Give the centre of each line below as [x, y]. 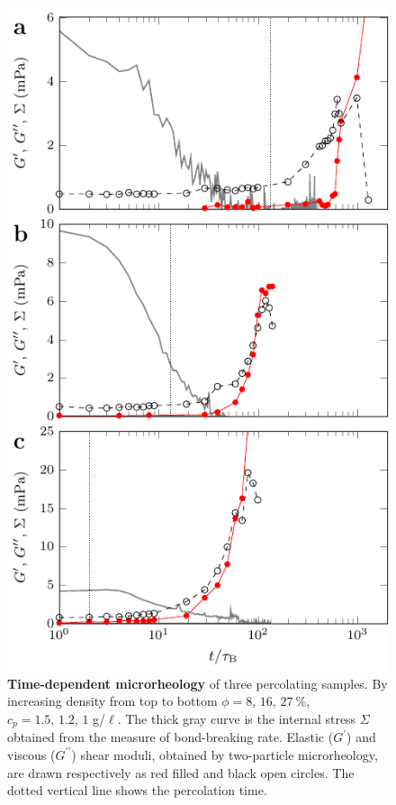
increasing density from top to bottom [112, 701]
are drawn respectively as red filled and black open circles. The [181, 772]
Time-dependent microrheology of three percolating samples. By [198, 683]
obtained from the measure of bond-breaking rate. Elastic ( [171, 737]
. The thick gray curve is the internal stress [237, 718]
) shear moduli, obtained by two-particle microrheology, [225, 754]
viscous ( [31, 754]
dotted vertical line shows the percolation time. [137, 790]
